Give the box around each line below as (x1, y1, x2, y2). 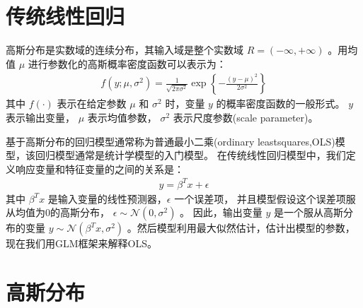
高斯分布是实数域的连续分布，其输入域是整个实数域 (6, 42, 243, 57)
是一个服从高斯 (273, 205, 343, 220)
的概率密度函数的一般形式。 (216, 96, 345, 111)
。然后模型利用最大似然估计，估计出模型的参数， (127, 220, 355, 235)
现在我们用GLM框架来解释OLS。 (6, 236, 158, 251)
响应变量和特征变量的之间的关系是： (15, 161, 184, 176)
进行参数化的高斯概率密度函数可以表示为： (28, 56, 226, 71)
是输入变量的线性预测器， (47, 191, 167, 206)
